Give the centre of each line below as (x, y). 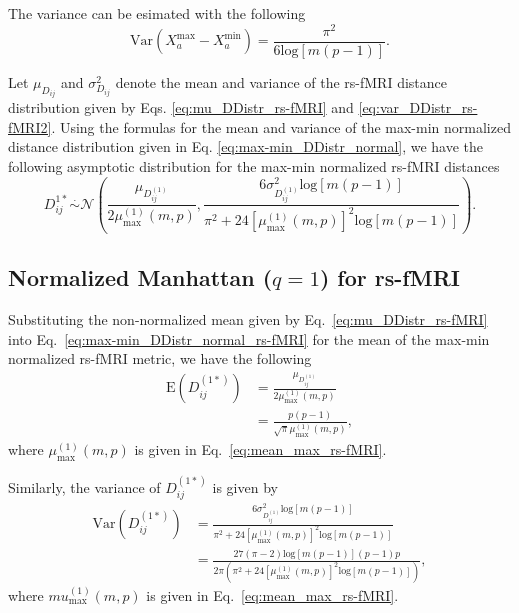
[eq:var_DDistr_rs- (418, 107)
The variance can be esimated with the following (157, 13)
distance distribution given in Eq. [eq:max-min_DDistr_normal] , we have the (246, 146)
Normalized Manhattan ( (140, 277)
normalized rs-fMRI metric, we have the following (160, 358)
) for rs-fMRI (389, 277)
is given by (245, 486)
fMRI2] (30, 126)
